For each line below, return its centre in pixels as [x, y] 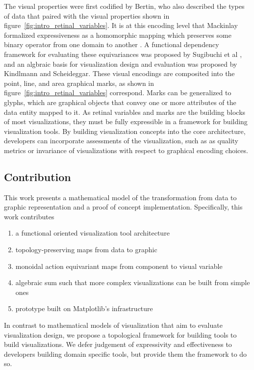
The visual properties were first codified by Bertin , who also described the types [124, 6]
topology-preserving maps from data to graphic [86, 250]
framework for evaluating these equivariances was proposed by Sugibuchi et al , [123, 54]
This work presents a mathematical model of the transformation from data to [120, 197]
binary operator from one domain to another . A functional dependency [112, 44]
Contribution [38, 176]
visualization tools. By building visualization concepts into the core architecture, [125, 131]
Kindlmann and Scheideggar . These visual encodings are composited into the [119, 73]
